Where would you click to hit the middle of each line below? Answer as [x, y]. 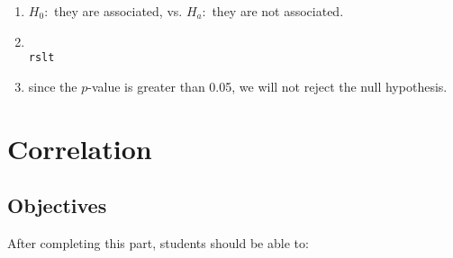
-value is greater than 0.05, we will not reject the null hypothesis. [267, 86]
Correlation [80, 148]
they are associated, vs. [118, 11]
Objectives [57, 205]
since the [53, 86]
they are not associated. [278, 11]
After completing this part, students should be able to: [158, 243]
